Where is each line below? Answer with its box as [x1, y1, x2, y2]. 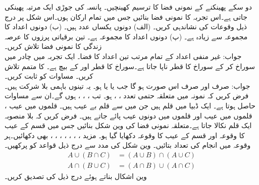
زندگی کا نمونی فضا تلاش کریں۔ [5, 41, 102, 51]
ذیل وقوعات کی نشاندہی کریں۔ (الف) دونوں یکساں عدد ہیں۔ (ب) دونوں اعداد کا [5, 21, 247, 32]
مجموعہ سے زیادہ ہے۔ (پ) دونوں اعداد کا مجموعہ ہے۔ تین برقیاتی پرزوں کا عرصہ [5, 31, 248, 41]
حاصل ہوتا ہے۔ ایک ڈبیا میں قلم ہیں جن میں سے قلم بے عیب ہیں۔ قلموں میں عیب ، [5, 100, 255, 110]
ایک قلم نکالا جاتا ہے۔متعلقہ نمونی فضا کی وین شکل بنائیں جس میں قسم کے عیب [5, 120, 252, 131]
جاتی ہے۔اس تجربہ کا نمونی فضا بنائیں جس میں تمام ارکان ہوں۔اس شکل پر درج [5, 11, 248, 22]
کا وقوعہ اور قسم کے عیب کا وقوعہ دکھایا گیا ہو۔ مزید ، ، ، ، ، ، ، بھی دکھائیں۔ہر [5, 130, 245, 140]
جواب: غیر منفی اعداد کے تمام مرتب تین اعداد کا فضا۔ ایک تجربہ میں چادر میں [5, 50, 242, 61]
